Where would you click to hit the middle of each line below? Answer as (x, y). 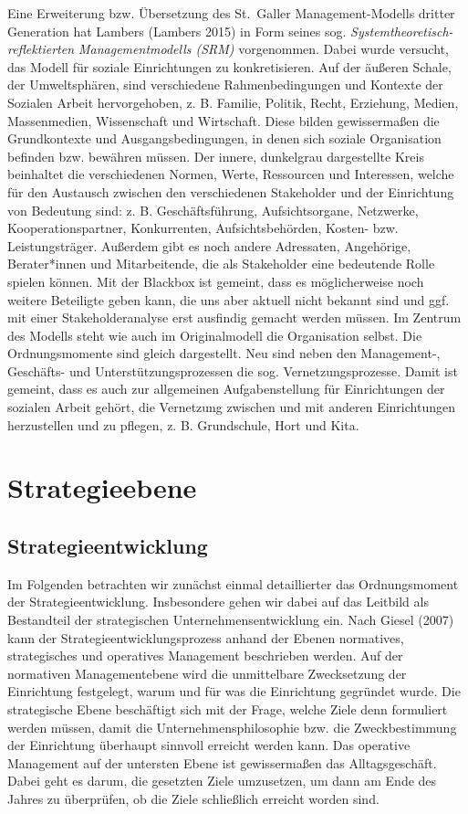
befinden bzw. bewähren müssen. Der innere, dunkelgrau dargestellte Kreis (216, 156)
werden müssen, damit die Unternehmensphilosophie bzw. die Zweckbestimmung (232, 727)
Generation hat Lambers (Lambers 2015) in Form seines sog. (177, 31)
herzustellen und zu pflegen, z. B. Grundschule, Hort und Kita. (183, 424)
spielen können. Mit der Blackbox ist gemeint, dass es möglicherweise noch (216, 281)
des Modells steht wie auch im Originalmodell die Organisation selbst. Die (215, 335)
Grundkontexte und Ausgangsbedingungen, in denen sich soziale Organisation (224, 138)
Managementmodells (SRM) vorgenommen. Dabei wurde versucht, (264, 49)
